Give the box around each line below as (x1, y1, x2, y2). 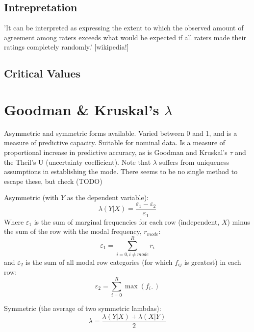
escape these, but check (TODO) (4, 176, 102, 186)
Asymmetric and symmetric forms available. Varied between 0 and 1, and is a (4, 128, 237, 138)
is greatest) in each (184, 256, 241, 267)
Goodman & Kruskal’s (4, 99, 159, 119)
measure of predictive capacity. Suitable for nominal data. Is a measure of (4, 137, 226, 148)
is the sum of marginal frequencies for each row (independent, (34, 216, 220, 227)
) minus (227, 216, 250, 227)
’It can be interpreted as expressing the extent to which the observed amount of (4, 23, 244, 33)
